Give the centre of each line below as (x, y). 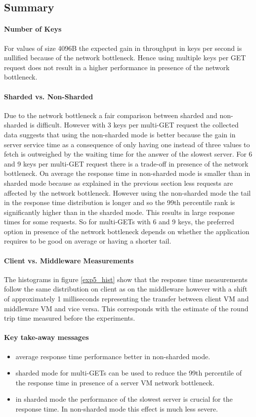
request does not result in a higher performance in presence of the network (117, 67)
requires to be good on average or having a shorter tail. (88, 241)
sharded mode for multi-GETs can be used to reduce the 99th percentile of (129, 373)
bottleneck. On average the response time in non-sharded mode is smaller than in (127, 173)
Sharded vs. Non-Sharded (49, 96)
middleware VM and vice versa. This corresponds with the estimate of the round (126, 308)
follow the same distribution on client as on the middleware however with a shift (126, 289)
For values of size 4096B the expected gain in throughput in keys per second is (123, 48)
